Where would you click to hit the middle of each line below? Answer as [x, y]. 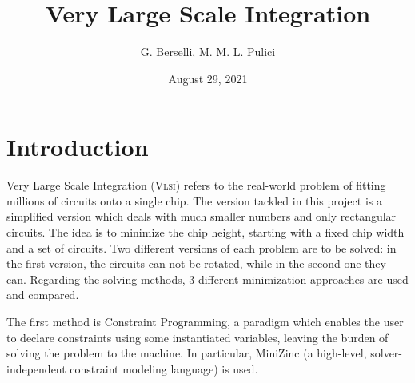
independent [36, 368]
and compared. [43, 295]
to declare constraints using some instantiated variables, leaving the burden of [198, 337]
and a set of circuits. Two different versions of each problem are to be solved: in [202, 247]
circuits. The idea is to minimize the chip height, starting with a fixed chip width [206, 232]
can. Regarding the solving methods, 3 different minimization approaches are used [207, 279]
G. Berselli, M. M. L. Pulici [208, 52]
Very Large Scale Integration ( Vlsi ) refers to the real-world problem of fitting [196, 185]
